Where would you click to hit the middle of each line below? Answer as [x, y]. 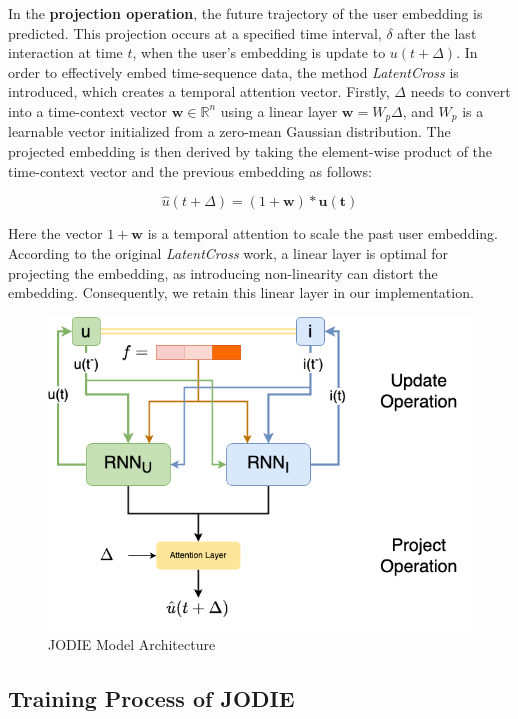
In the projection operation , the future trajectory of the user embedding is [245, 13]
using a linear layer [279, 110]
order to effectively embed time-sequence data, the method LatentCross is [233, 71]
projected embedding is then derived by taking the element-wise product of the [250, 151]
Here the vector [55, 233]
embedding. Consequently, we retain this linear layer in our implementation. [241, 292]
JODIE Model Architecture [132, 644]
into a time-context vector [88, 110]
